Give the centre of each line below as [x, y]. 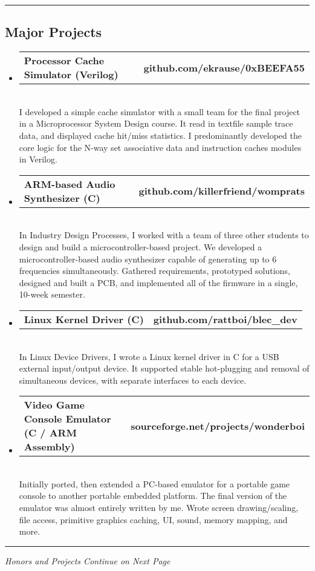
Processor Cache [64, 61]
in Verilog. [38, 159]
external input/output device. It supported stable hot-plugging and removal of [164, 368]
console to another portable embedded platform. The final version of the [153, 496]
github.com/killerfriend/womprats [222, 191]
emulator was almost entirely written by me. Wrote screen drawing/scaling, [159, 508]
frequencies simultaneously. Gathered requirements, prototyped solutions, [154, 271]
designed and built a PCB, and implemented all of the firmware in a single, [158, 282]
